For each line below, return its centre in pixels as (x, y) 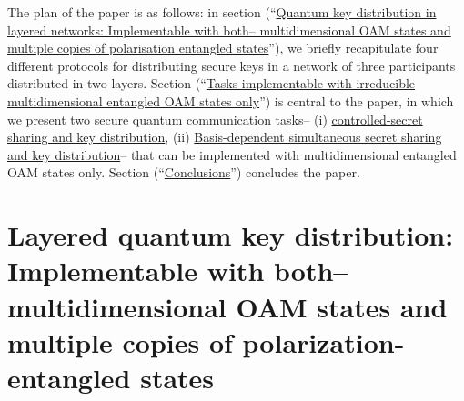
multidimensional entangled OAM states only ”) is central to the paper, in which (231, 100)
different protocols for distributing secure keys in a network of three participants (232, 65)
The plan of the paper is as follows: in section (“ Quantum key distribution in (222, 12)
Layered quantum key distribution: (231, 235)
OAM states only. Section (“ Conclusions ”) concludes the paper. (184, 172)
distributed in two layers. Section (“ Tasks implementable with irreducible (212, 83)
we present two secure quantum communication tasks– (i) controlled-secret (215, 119)
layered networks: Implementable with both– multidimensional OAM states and (229, 30)
